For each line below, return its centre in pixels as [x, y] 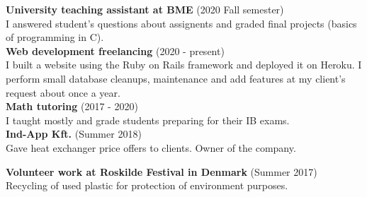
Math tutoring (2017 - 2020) [72, 106]
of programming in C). [55, 37]
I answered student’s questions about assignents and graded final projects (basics [181, 23]
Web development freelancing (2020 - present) [115, 50]
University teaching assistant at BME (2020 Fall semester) [145, 9]
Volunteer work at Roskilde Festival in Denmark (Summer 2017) [162, 171]
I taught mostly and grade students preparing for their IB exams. [148, 120]
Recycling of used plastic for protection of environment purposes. [147, 185]
